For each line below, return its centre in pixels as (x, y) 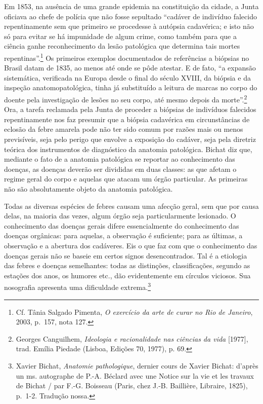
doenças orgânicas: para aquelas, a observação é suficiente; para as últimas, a (123, 235)
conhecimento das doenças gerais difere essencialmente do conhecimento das (122, 225)
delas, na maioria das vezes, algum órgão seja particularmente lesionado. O (120, 216)
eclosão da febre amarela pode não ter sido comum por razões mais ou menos (124, 129)
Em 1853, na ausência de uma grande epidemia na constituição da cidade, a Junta (131, 6)
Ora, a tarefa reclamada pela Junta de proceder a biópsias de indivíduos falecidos (130, 109)
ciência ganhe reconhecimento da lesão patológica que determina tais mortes (122, 46)
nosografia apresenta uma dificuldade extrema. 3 (78, 286)
